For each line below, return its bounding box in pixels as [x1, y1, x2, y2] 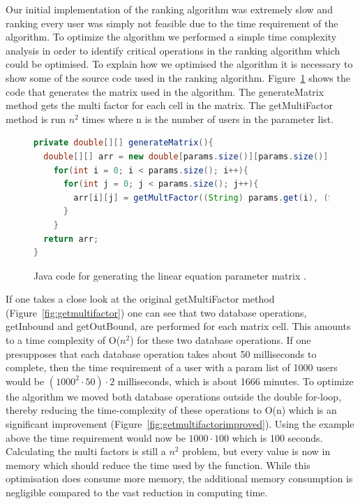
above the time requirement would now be [6, 430, 186, 445]
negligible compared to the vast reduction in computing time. [6, 485, 268, 499]
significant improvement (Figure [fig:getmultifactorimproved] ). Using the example [6, 417, 354, 431]
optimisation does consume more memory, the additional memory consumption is [6, 471, 353, 486]
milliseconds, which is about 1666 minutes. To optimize [117, 373, 354, 388]
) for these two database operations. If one [130, 333, 311, 347]
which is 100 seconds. [232, 430, 323, 445]
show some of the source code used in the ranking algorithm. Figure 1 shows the [6, 70, 350, 85]
